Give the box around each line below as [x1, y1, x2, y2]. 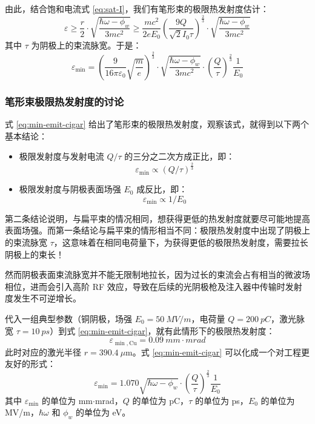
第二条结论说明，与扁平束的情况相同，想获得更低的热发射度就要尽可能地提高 [5, 212, 310, 224]
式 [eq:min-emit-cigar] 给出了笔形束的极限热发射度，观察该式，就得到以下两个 [5, 118, 310, 130]
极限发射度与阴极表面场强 [19, 183, 121, 195]
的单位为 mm [41, 394, 93, 406]
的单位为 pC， [132, 394, 189, 406]
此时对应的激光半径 [5, 345, 81, 358]
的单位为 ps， [194, 394, 248, 406]
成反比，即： [136, 183, 188, 195]
